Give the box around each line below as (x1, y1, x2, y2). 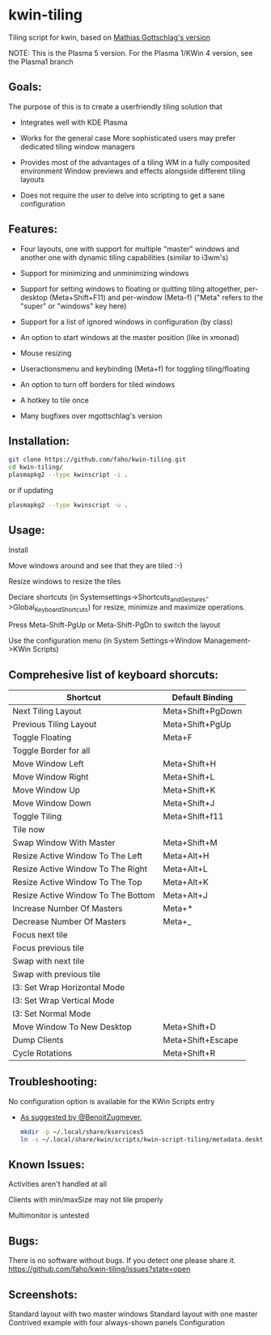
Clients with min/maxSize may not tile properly (8, 1195, 163, 1205)
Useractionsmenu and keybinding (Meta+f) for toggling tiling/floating (19, 364, 250, 373)
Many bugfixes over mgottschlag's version (19, 410, 163, 420)
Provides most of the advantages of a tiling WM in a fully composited (19, 157, 251, 167)
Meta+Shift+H (163, 759, 217, 770)
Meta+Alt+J (163, 890, 208, 901)
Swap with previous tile (12, 969, 101, 980)
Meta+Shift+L (163, 772, 215, 783)
